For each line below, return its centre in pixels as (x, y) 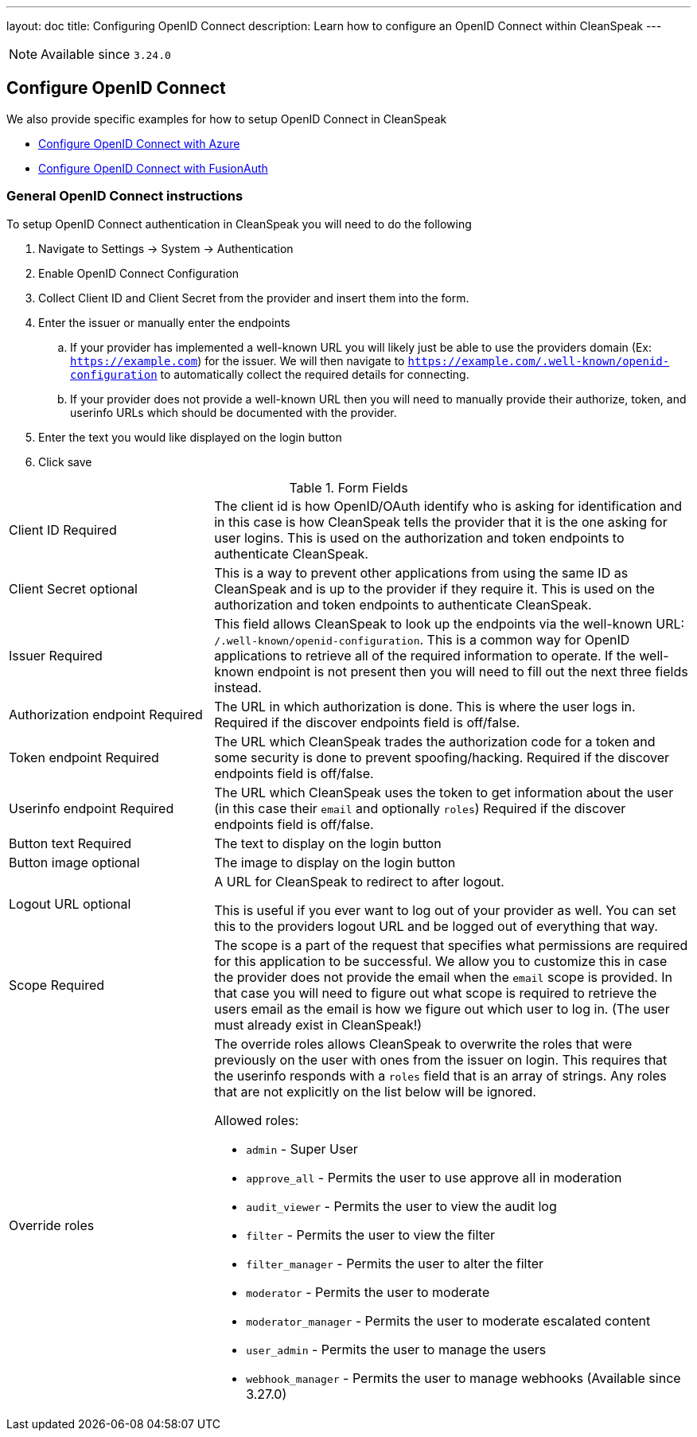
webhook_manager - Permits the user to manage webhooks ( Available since (463, 1378)
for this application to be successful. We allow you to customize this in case (441, 961)
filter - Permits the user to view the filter (370, 1234)
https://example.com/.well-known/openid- (539, 361)
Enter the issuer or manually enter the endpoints (164, 322)
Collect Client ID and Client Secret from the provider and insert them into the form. (254, 298)
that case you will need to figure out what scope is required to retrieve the (436, 993)
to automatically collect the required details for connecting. (315, 374)
